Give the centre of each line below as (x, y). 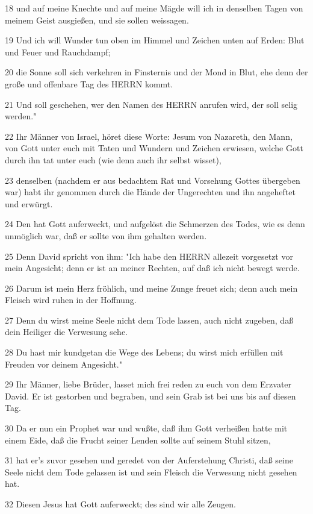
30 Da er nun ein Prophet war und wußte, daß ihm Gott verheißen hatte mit (146, 428)
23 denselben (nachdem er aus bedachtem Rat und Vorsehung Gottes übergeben (153, 180)
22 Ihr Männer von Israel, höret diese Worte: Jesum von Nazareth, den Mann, (149, 136)
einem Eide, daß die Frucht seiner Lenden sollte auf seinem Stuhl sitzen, (138, 440)
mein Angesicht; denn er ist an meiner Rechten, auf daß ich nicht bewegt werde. (152, 268)
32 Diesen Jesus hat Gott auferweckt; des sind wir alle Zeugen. (120, 504)
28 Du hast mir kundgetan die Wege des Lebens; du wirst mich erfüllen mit (144, 352)
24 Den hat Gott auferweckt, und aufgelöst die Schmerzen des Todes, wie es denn (155, 224)
